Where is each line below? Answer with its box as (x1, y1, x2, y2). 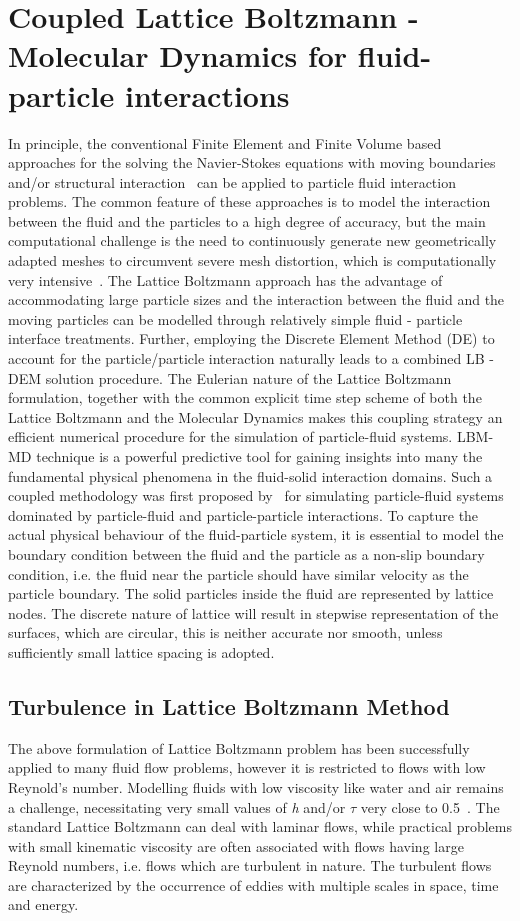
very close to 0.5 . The (360, 796, 500, 817)
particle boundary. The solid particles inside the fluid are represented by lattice (8, 583, 494, 604)
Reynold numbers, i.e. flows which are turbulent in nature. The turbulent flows (8, 855, 492, 876)
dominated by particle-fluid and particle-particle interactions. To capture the (8, 504, 479, 525)
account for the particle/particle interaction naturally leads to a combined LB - (8, 348, 494, 369)
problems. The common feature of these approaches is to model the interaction (8, 191, 491, 212)
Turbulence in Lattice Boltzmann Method (8, 690, 450, 721)
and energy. (8, 894, 79, 915)
